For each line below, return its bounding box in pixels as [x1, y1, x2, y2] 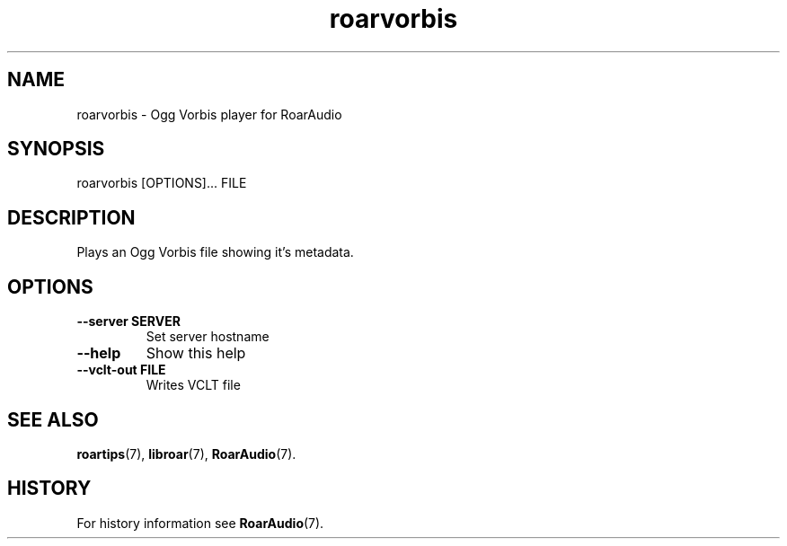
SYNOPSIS [7, 137, 105, 161]
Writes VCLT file [146, 377, 241, 393]
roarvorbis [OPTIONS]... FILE [76, 175, 247, 191]
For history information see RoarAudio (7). [76, 515, 324, 531]
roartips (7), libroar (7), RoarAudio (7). [76, 445, 296, 462]
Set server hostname [146, 329, 270, 345]
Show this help [146, 344, 246, 363]
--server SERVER [76, 313, 181, 330]
